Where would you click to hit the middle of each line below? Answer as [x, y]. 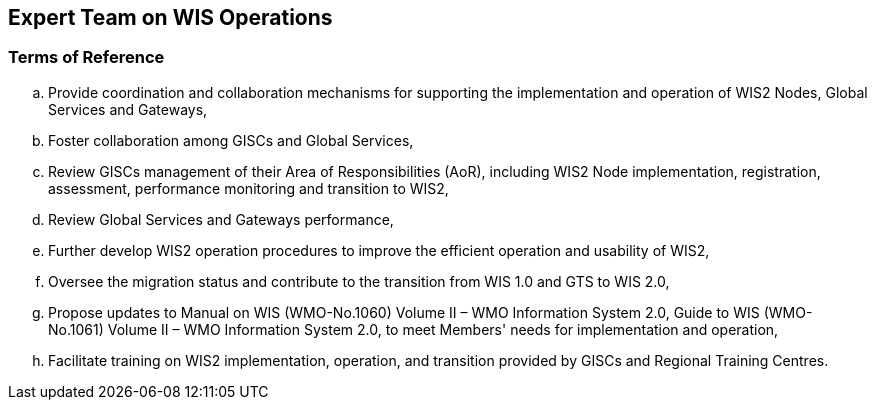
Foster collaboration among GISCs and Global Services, [231, 140]
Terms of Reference [86, 57]
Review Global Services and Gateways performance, [221, 219]
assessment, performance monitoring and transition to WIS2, [248, 188]
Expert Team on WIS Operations [170, 17]
